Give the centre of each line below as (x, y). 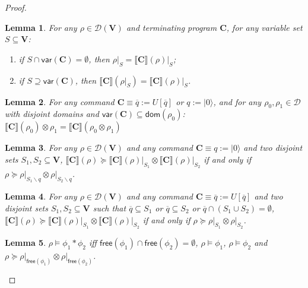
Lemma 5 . (26, 242)
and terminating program (172, 27)
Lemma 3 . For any (41, 148)
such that (109, 208)
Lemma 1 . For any (41, 27)
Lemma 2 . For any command (60, 101)
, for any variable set (264, 27)
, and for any (237, 101)
